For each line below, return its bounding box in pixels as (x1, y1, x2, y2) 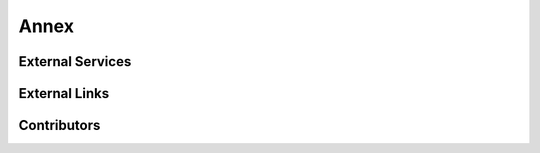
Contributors (18, 117, 101, 134)
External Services (18, 53, 132, 70)
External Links (18, 85, 110, 102)
